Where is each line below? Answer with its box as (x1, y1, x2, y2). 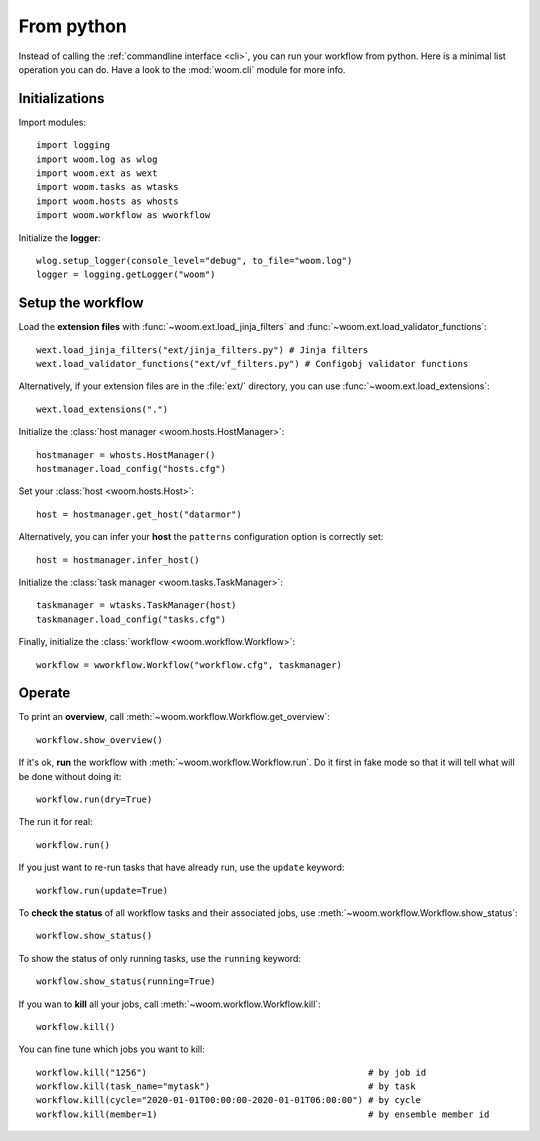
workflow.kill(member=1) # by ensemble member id (36, 1108, 490, 1120)
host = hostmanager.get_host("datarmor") (36, 508, 242, 520)
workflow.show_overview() (36, 734, 164, 745)
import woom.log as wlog (36, 153, 158, 165)
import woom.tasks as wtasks (36, 181, 179, 193)
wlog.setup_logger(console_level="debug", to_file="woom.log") (36, 255, 353, 266)
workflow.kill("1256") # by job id (36, 1066, 427, 1078)
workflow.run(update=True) (36, 885, 169, 896)
